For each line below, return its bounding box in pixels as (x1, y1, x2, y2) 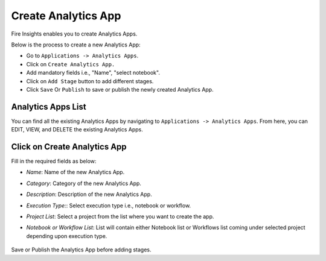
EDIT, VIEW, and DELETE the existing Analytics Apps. (11, 126, 143, 133)
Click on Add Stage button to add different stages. (26, 77, 154, 84)
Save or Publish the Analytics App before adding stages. (11, 246, 152, 253)
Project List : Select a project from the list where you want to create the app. (26, 213, 214, 220)
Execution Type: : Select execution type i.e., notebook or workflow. (26, 202, 191, 209)
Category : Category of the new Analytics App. (26, 180, 142, 187)
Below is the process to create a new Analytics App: (11, 41, 141, 48)
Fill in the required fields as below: (11, 157, 97, 165)
